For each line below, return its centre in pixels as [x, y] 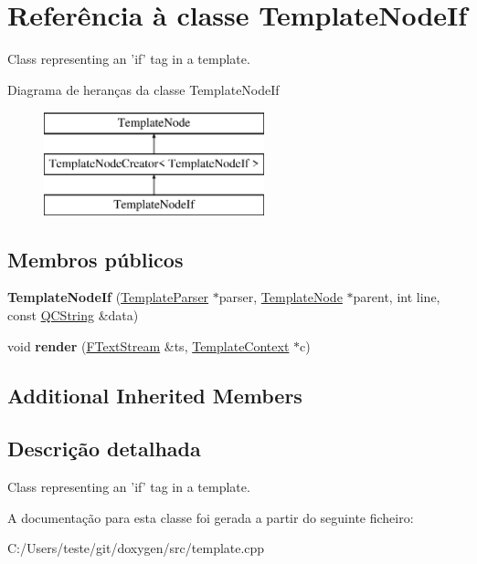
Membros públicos [95, 259]
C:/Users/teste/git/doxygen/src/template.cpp [136, 548]
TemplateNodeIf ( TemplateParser [108, 297]
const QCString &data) [73, 315]
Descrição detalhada [104, 449]
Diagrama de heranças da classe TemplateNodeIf [143, 89]
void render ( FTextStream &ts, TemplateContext [148, 345]
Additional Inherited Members [155, 395]
